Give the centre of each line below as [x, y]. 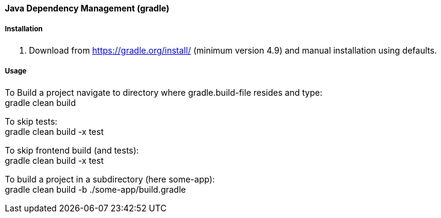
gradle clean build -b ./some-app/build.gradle [95, 189]
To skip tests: [31, 121]
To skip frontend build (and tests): [72, 150]
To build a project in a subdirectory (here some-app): [110, 179]
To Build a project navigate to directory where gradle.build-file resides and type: [164, 92]
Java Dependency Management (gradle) [87, 8]
